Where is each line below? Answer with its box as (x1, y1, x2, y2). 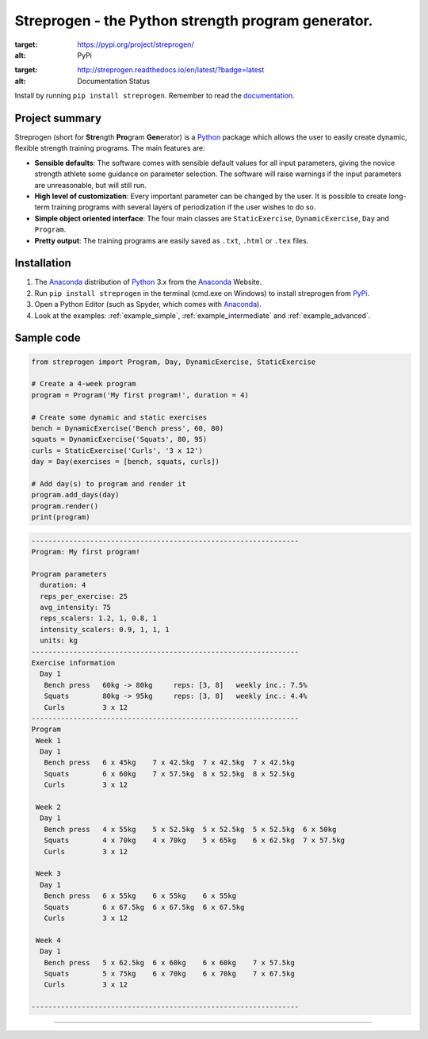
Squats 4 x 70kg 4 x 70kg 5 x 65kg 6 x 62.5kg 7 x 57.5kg (44, 836, 345, 845)
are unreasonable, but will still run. (34, 180, 147, 190)
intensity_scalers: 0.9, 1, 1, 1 (40, 625, 170, 634)
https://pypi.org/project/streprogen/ (77, 40, 194, 49)
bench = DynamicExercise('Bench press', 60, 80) (31, 424, 224, 432)
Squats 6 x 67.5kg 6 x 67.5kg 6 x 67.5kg (44, 903, 245, 911)
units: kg (40, 636, 78, 646)
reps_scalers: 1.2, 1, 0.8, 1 (40, 614, 158, 623)
